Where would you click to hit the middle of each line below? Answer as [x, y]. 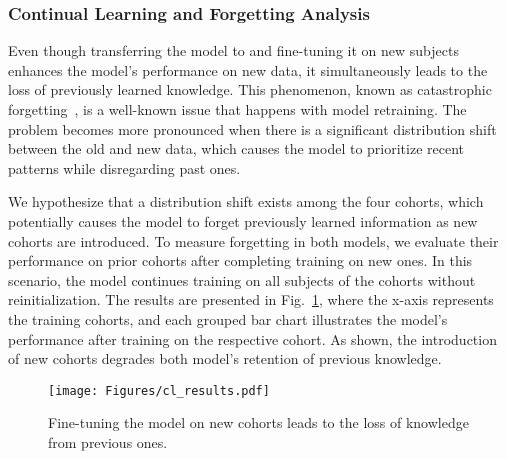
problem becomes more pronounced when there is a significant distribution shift [252, 128]
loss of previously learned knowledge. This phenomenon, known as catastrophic [250, 89]
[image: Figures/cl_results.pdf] [159, 390]
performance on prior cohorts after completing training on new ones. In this [240, 260]
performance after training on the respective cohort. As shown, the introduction [252, 338]
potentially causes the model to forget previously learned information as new [243, 220]
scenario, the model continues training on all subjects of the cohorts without [242, 279]
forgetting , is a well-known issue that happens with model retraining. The [237, 109]
